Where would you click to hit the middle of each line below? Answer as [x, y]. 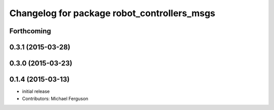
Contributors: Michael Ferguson [55, 98]
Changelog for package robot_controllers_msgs [112, 13]
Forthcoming [30, 31]
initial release [36, 91]
